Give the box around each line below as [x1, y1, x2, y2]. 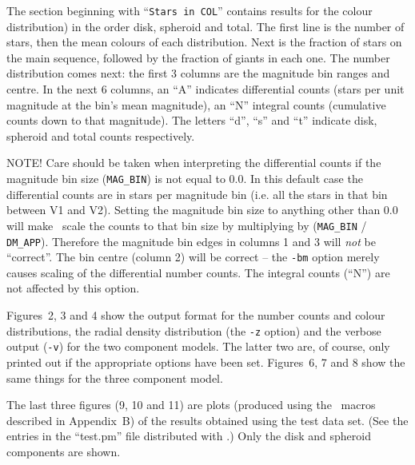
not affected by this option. [6, 280, 140, 296]
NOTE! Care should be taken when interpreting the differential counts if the [6, 154, 381, 171]
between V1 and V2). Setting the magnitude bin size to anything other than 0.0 [6, 201, 398, 218]
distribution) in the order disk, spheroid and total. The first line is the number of [6, 18, 405, 34]
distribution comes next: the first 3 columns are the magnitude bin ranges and [6, 65, 390, 81]
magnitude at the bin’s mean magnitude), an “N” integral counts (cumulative [6, 96, 386, 113]
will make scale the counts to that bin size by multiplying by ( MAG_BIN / [6, 217, 367, 233]
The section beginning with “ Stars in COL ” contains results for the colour [6, 2, 373, 18]
